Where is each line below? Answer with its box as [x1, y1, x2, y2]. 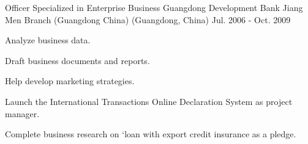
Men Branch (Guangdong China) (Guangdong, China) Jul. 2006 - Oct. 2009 [5, 13, 291, 26]
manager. [5, 107, 40, 120]
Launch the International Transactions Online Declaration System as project [5, 95, 293, 107]
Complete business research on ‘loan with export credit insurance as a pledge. [5, 128, 296, 140]
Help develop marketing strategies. [5, 74, 135, 87]
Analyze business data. [5, 34, 91, 46]
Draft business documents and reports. [5, 54, 150, 67]
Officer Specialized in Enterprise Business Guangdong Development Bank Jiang [5, 1, 303, 13]
